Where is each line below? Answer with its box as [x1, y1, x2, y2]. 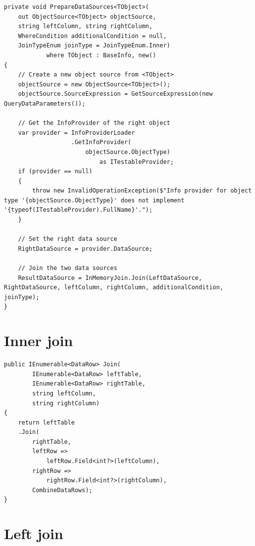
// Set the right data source [18, 235, 118, 243]
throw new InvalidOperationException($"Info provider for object [32, 187, 252, 195]
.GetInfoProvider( [71, 139, 131, 146]
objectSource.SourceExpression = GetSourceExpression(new [18, 90, 213, 98]
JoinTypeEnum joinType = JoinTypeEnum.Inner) [18, 42, 170, 49]
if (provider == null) [18, 168, 92, 175]
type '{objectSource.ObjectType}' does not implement [4, 196, 185, 204]
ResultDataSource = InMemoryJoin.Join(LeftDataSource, [18, 274, 202, 281]
